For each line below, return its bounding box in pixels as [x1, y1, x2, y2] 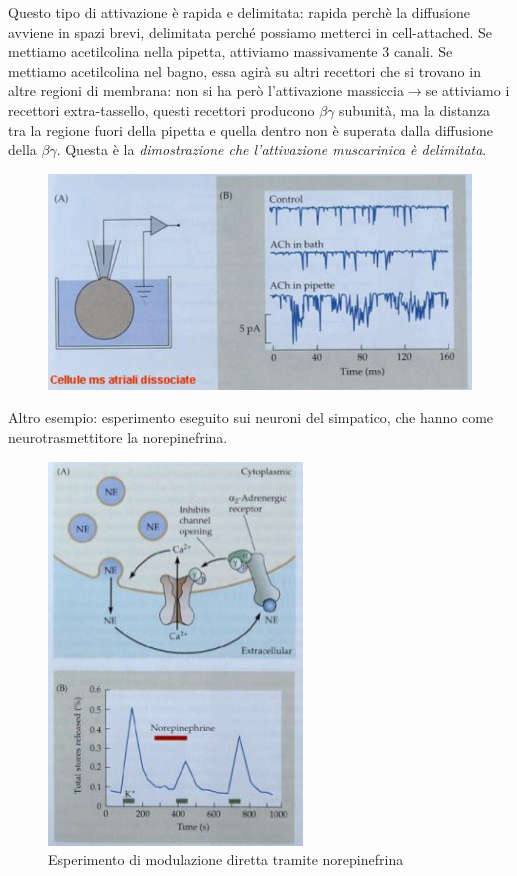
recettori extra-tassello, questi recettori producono [8, 99, 315, 120]
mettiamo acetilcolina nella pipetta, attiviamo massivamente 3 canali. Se [8, 41, 453, 62]
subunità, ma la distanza [339, 99, 491, 120]
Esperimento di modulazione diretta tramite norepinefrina [48, 849, 404, 870]
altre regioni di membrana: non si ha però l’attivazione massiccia [8, 80, 404, 101]
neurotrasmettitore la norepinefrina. [8, 426, 228, 447]
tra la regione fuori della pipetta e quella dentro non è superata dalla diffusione [8, 119, 493, 140]
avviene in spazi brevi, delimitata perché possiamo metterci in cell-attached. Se [8, 21, 493, 42]
